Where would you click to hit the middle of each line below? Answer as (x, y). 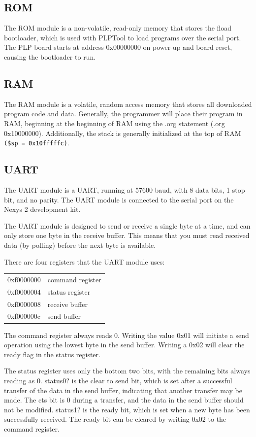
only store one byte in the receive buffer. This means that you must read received (127, 235)
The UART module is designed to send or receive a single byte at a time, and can (127, 225)
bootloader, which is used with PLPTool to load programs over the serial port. (123, 37)
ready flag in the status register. (52, 354)
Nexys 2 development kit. (42, 209)
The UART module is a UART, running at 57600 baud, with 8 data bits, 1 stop (125, 190)
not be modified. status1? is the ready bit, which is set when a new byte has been (127, 409)
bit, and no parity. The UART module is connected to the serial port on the (119, 199)
